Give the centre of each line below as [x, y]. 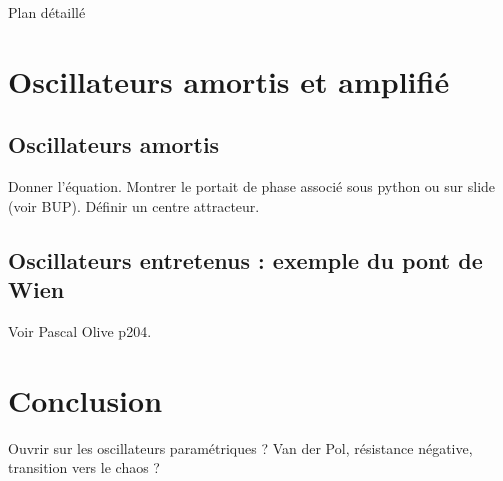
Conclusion [85, 399]
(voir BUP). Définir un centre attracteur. [134, 205]
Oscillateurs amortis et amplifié [229, 80]
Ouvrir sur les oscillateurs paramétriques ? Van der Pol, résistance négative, [240, 447]
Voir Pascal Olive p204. [80, 330]
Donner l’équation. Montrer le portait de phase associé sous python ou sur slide [252, 186]
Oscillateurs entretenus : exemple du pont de [245, 259]
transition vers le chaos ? [84, 467]
